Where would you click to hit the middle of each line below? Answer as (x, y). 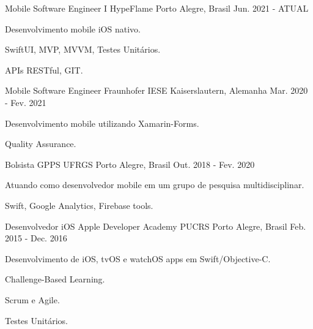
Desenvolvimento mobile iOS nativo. (73, 28)
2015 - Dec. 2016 (36, 238)
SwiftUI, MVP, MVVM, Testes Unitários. (83, 49)
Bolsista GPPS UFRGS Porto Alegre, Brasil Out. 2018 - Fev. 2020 (130, 164)
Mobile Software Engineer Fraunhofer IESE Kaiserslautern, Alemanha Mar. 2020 (156, 90)
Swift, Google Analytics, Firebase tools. (79, 205)
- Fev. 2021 (26, 102)
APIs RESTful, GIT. (44, 70)
